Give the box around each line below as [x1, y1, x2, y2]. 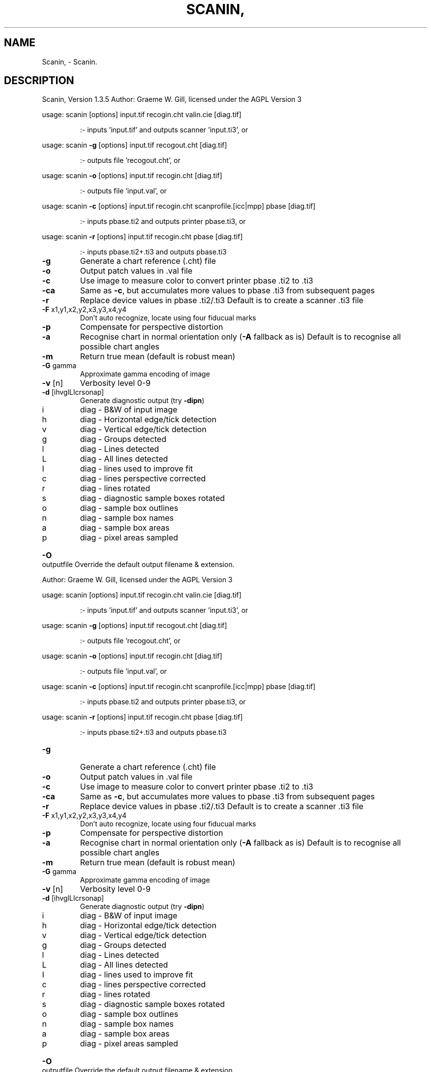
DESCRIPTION [4, 74, 74, 87]
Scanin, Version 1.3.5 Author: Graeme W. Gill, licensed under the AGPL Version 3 [42, 95, 302, 104]
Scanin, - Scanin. [42, 57, 97, 66]
